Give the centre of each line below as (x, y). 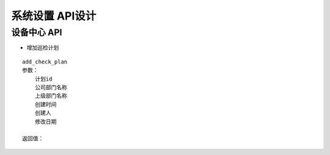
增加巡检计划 (43, 48)
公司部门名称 (51, 87)
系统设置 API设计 (54, 16)
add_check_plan (45, 62)
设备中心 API (37, 32)
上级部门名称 (51, 96)
